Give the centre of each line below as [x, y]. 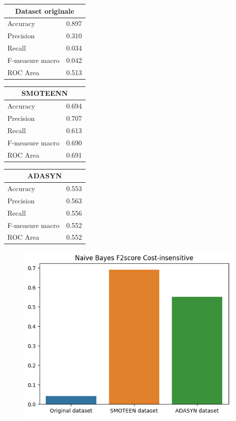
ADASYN [44, 176]
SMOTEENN [44, 93]
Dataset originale [44, 11]
